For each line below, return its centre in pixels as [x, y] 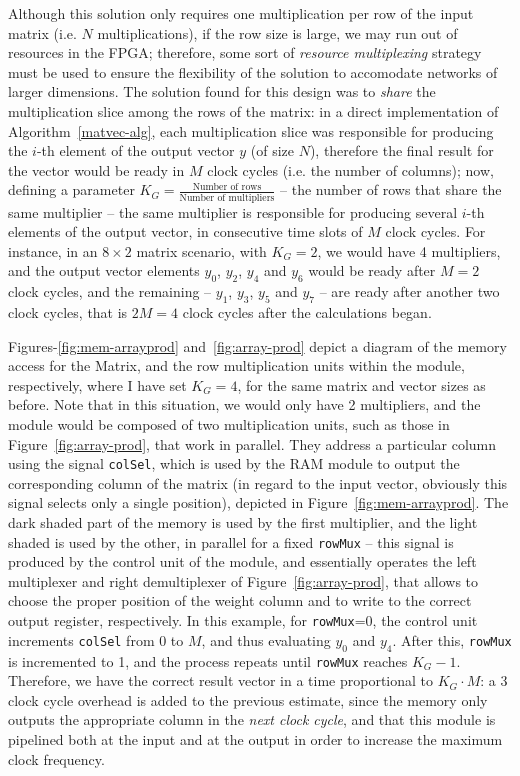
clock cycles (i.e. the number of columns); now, [350, 169]
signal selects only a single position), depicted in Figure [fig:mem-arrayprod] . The [258, 502]
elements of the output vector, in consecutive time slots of [185, 231]
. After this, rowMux [452, 639]
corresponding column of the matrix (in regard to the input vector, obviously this [258, 482]
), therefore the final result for [401, 150]
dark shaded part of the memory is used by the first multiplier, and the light [243, 522]
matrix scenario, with [201, 250]
